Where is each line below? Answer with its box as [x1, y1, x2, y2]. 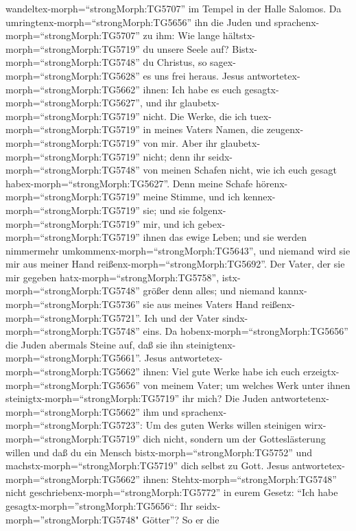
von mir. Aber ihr [143, 135, 217, 150]
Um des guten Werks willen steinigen [145, 418, 302, 432]
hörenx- [255, 176, 288, 190]
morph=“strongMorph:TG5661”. [5, 351, 141, 365]
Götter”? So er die [142, 512, 219, 526]
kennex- [243, 189, 276, 204]
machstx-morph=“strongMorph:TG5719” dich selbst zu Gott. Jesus [5, 458, 289, 473]
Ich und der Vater [144, 310, 219, 324]
